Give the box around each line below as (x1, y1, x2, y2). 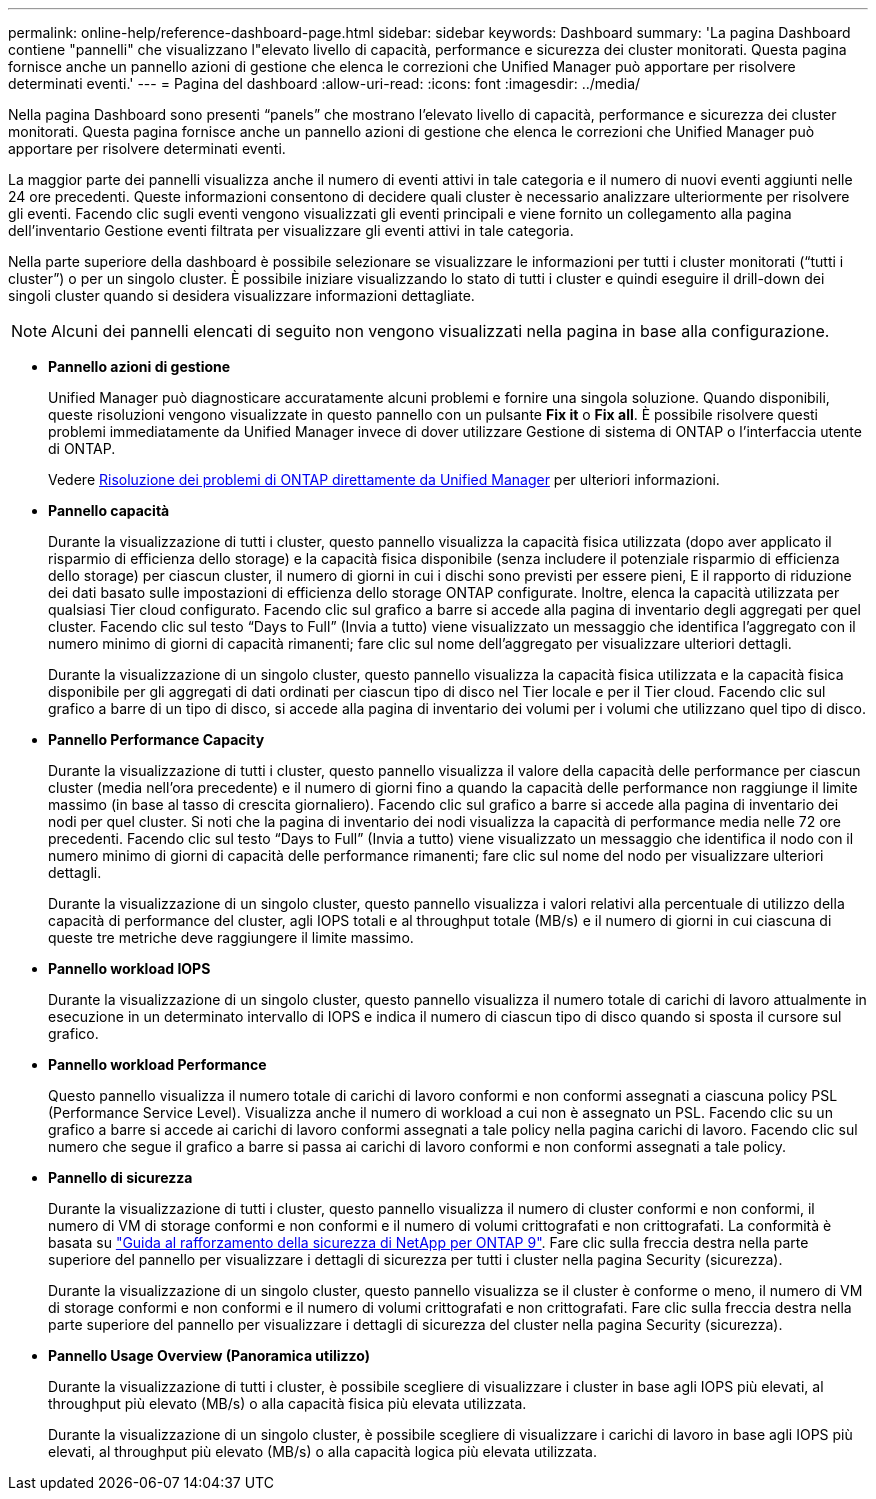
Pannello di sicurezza (48, 1169, 193, 1186)
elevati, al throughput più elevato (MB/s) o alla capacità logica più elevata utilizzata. (48, 1443, 597, 1460)
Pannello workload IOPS (48, 960, 211, 977)
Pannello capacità (48, 502, 170, 519)
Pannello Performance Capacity (48, 731, 265, 748)
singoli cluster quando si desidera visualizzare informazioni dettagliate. (8, 287, 475, 304)
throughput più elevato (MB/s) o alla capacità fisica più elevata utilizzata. (48, 1395, 527, 1412)
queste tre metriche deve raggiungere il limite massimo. (48, 929, 414, 946)
